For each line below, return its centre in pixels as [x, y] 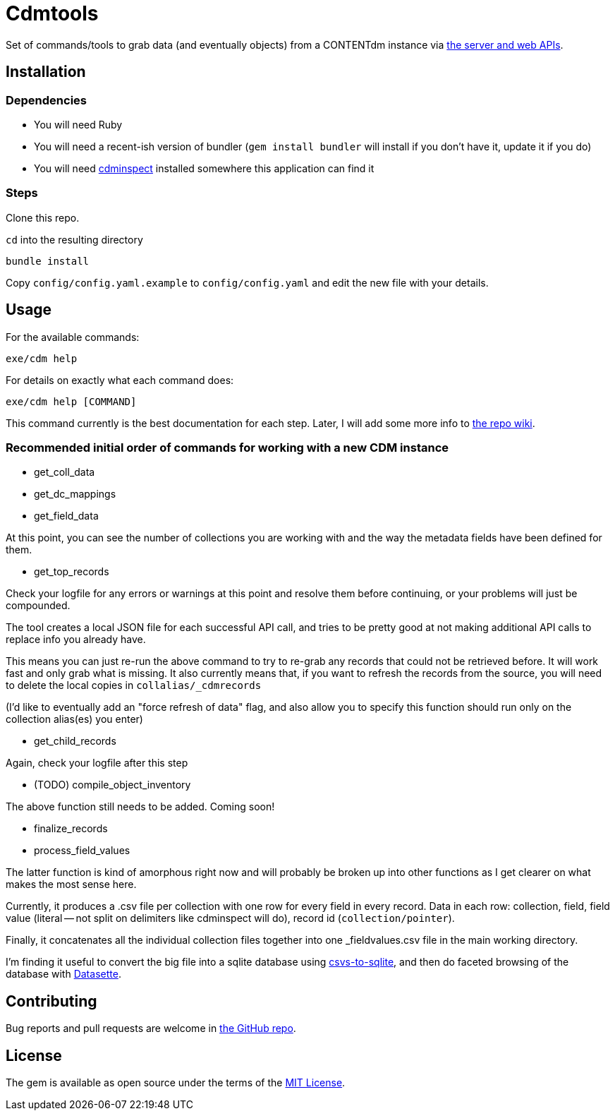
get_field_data [66, 516]
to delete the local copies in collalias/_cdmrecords [134, 685]
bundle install [48, 261]
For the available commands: [73, 337]
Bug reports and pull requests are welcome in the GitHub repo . [151, 1028]
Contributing [51, 1001]
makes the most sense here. [71, 884]
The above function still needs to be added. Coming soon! [140, 807]
